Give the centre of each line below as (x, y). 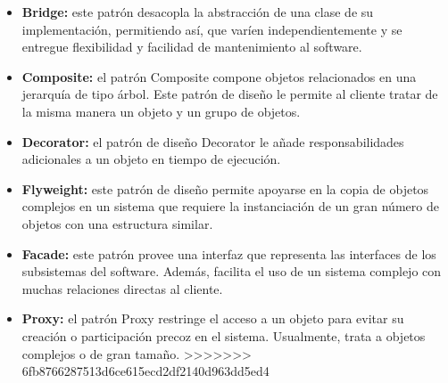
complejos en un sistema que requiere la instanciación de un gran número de (230, 206)
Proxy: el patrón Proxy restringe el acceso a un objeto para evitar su (213, 318)
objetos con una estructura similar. (117, 223)
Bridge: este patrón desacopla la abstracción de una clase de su (198, 12)
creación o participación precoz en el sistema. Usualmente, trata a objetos (224, 335)
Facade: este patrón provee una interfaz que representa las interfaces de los (229, 253)
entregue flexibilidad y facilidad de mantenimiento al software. (192, 47)
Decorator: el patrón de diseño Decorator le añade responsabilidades (213, 141)
